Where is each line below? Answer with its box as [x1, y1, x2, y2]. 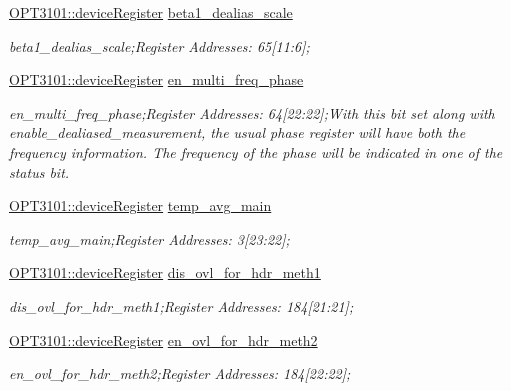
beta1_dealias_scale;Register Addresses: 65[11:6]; [9, 35, 310, 56]
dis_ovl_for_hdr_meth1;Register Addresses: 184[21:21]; [9, 295, 354, 316]
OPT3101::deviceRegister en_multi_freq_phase [9, 69, 304, 90]
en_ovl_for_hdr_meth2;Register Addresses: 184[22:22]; [9, 363, 351, 384]
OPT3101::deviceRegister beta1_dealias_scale [9, 2, 293, 22]
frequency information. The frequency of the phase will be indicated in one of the [9, 141, 503, 162]
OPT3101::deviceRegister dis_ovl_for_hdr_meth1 [9, 262, 321, 283]
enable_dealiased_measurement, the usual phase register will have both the [9, 122, 466, 143]
